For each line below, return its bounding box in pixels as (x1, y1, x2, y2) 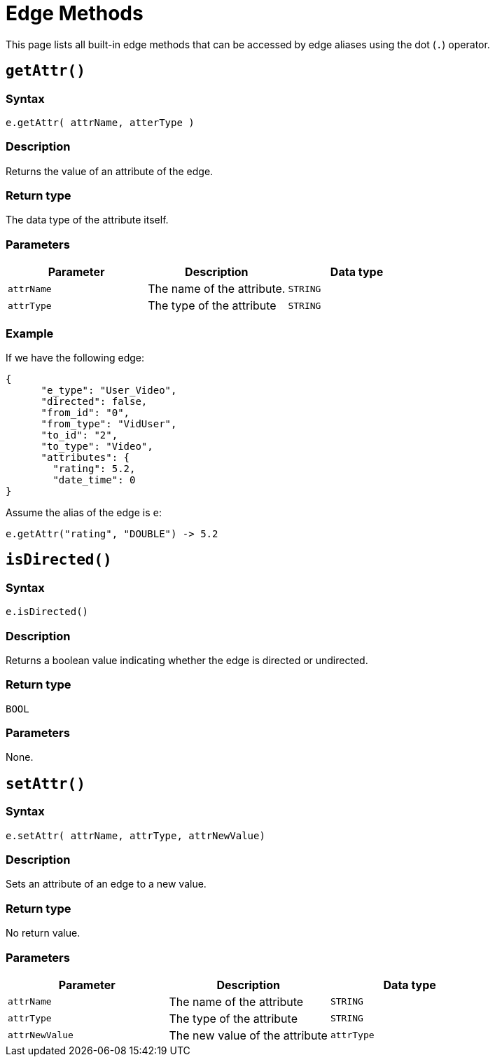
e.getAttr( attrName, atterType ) (6, 116, 195, 128)
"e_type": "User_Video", (41, 384, 177, 396)
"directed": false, (41, 395, 148, 407)
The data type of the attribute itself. (6, 214, 169, 226)
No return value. (6, 927, 81, 939)
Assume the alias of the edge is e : (6, 506, 162, 518)
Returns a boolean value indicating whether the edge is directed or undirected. (6, 654, 368, 666)
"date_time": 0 (53, 474, 136, 485)
